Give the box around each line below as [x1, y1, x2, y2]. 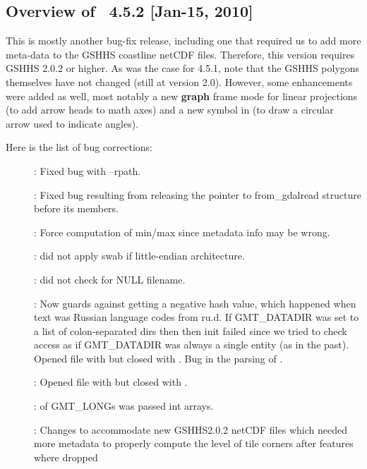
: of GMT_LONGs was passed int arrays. [34, 398, 214, 413]
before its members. [34, 201, 119, 216]
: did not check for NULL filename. [34, 272, 186, 286]
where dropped [34, 449, 98, 464]
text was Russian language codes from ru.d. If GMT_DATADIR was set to [34, 310, 359, 324]
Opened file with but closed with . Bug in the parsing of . [34, 351, 283, 365]
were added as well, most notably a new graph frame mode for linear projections [6, 88, 358, 103]
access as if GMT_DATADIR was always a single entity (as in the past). [34, 337, 349, 352]
